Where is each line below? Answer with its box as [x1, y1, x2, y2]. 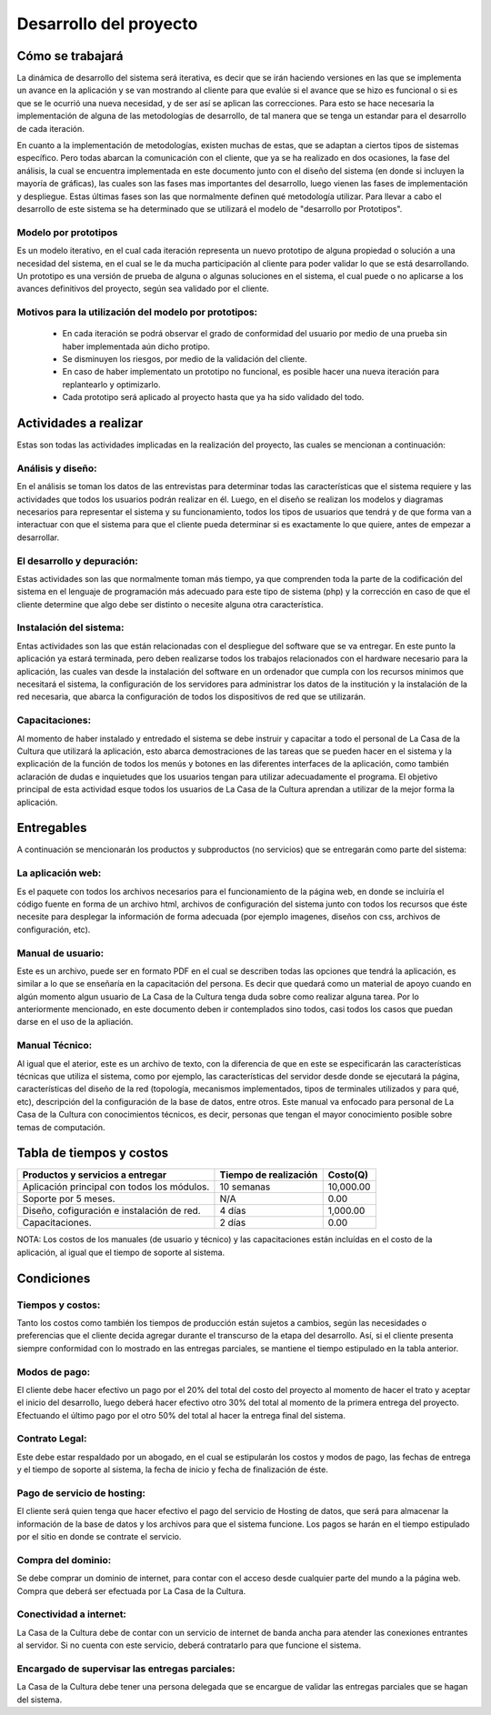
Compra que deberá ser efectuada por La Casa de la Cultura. [16, 1585, 246, 1596]
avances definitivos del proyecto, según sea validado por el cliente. [16, 283, 270, 295]
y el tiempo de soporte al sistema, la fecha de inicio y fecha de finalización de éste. [16, 1464, 329, 1475]
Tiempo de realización [219, 1168, 318, 1181]
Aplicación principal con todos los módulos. [22, 1180, 210, 1193]
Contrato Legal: [16, 1432, 87, 1445]
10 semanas [219, 1180, 271, 1193]
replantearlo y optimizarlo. [62, 378, 161, 390]
